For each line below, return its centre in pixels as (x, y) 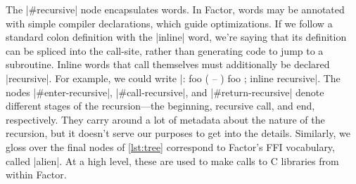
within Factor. (36, 175)
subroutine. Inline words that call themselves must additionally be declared (168, 64)
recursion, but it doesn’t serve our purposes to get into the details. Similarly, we (178, 133)
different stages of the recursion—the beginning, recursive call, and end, (160, 106)
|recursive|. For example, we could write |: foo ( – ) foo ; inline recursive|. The (173, 78)
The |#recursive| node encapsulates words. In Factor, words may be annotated (175, 9)
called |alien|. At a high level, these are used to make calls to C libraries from (172, 160)
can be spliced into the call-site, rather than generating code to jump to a (165, 50)
